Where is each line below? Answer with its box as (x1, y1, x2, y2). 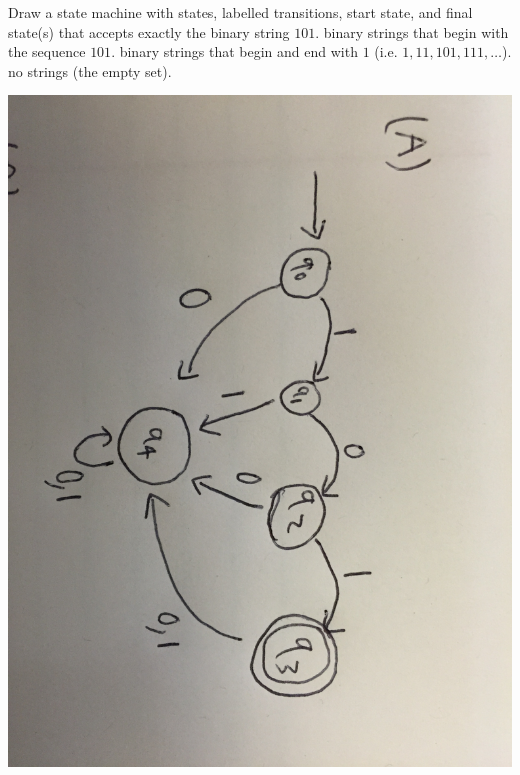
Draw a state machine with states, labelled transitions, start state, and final (8, 2, 473, 22)
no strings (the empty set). (8, 60, 172, 81)
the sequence (8, 41, 86, 62)
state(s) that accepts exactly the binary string (8, 21, 290, 42)
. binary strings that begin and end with (111, 41, 358, 62)
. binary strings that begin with (315, 21, 509, 42)
